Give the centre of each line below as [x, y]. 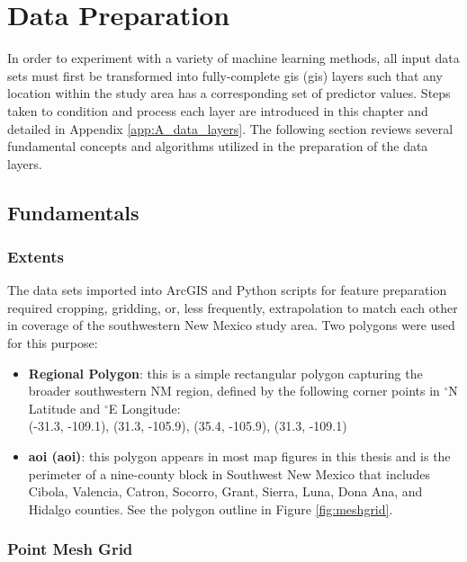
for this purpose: [53, 343]
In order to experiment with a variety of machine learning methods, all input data [233, 58]
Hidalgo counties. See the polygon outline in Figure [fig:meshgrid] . [211, 508]
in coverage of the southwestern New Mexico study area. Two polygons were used [231, 325]
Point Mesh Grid [70, 549]
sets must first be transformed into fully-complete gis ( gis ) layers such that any [225, 75]
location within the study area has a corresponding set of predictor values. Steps [229, 93]
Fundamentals [73, 212]
